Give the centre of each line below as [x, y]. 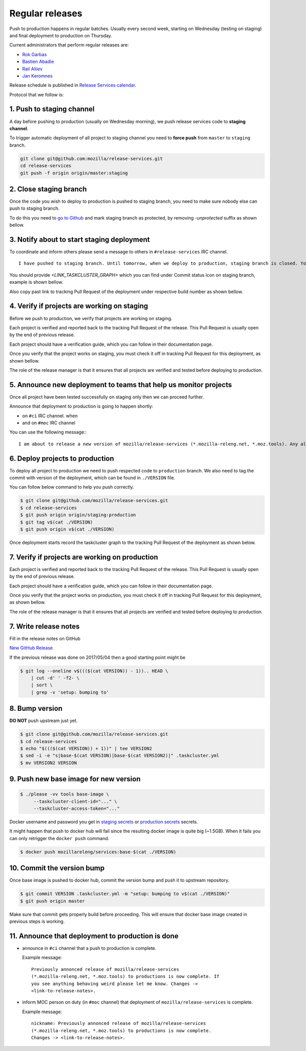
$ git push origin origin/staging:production [78, 515]
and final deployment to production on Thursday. [61, 35]
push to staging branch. [34, 208]
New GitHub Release [31, 648]
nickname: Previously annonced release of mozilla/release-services [119, 1023]
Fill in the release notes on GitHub [45, 638]
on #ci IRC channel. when [50, 416]
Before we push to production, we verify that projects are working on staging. [91, 318]
